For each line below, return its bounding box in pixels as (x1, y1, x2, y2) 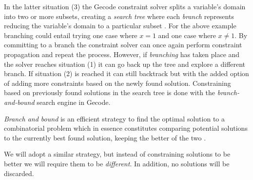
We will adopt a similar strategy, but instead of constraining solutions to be (4, 149, 231, 159)
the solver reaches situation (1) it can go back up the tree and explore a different (4, 59, 246, 69)
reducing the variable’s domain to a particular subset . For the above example (4, 20, 236, 31)
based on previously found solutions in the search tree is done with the (4, 87, 215, 98)
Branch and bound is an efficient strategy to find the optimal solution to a (4, 113, 225, 123)
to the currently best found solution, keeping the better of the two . (4, 132, 206, 142)
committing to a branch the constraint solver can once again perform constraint (4, 40, 242, 50)
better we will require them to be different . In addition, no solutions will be (4, 158, 230, 168)
